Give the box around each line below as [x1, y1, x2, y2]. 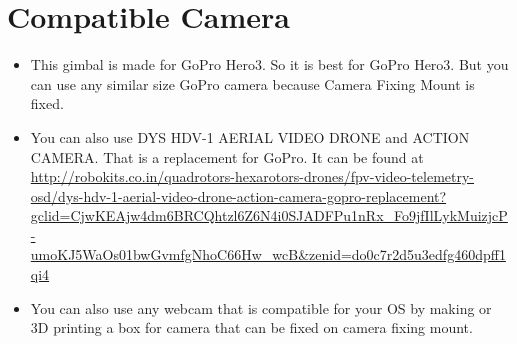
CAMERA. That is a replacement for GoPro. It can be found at [30, 146, 424, 167]
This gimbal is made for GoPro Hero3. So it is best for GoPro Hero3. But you [30, 54, 509, 75]
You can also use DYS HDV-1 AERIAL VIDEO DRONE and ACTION [30, 126, 470, 147]
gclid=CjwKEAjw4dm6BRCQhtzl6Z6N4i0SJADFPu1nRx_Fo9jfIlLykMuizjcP [30, 205, 508, 226]
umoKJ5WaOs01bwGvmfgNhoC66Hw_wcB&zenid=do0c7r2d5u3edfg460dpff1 [30, 244, 506, 265]
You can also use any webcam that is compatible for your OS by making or [30, 297, 492, 318]
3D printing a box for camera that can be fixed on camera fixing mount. [30, 317, 473, 338]
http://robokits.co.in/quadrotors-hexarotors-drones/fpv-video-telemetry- [30, 166, 474, 187]
